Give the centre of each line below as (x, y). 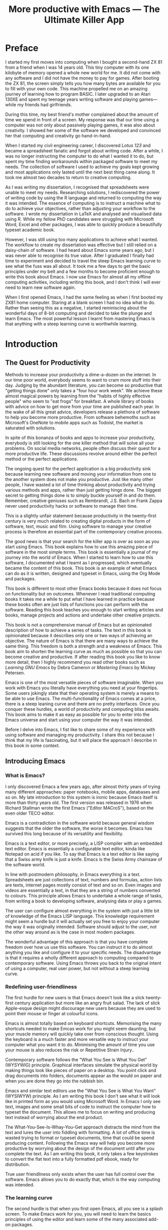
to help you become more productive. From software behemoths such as (80, 417)
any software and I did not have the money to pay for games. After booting (82, 78)
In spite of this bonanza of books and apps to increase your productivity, (80, 437)
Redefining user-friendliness (41, 987)
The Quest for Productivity (48, 362)
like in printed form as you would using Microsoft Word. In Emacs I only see (83, 1101)
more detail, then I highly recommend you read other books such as (75, 662)
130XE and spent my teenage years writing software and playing (72, 99)
